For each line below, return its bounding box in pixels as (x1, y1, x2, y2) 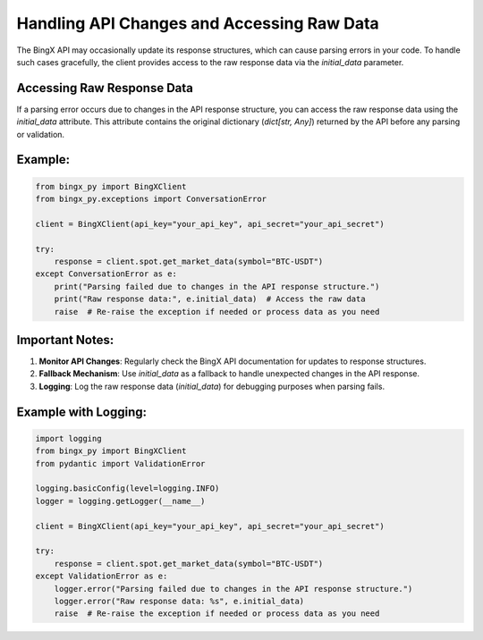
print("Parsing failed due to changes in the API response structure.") (54, 282, 380, 291)
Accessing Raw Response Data (16, 80, 194, 96)
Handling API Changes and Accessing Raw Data (16, 13, 379, 33)
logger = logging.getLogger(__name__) (35, 496, 206, 506)
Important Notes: (16, 332, 114, 348)
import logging (35, 434, 102, 443)
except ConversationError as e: (35, 269, 178, 279)
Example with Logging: (16, 404, 148, 419)
